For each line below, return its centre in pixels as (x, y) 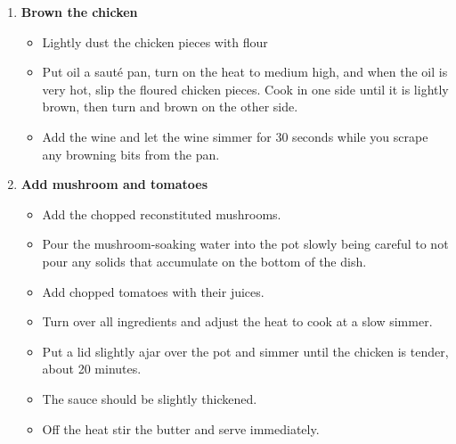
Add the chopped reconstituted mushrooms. (162, 214)
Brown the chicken (79, 12)
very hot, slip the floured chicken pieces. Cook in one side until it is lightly (245, 89)
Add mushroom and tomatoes (114, 184)
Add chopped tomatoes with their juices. (153, 291)
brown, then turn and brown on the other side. (170, 107)
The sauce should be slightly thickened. (150, 398)
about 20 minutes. (92, 369)
